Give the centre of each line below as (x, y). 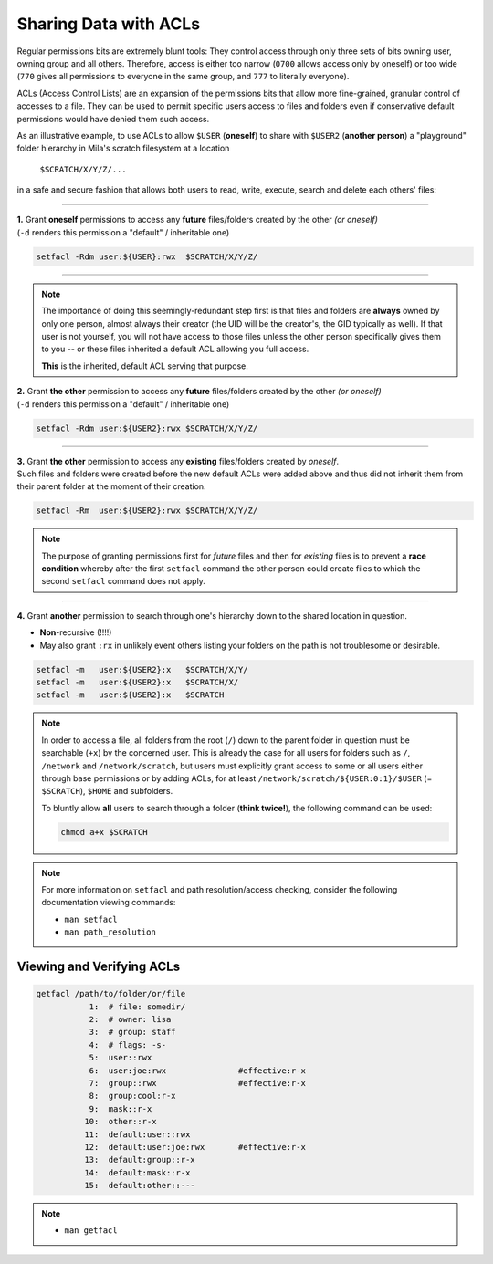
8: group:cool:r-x (133, 1096)
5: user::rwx (121, 1058)
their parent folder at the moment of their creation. (111, 486)
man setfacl (91, 919)
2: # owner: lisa (130, 1019)
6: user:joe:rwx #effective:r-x (197, 1071)
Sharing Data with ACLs (109, 24)
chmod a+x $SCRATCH (104, 832)
